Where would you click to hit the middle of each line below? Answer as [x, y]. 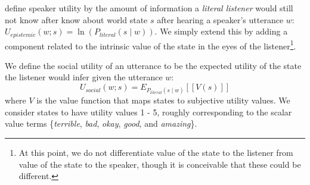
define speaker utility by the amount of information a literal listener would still [149, 8]
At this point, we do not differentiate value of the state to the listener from [156, 153]
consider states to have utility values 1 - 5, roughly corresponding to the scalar [148, 112]
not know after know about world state [76, 19]
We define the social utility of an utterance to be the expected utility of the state [153, 65]
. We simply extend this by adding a [221, 31]
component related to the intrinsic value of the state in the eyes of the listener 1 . [151, 45]
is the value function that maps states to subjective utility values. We [163, 100]
